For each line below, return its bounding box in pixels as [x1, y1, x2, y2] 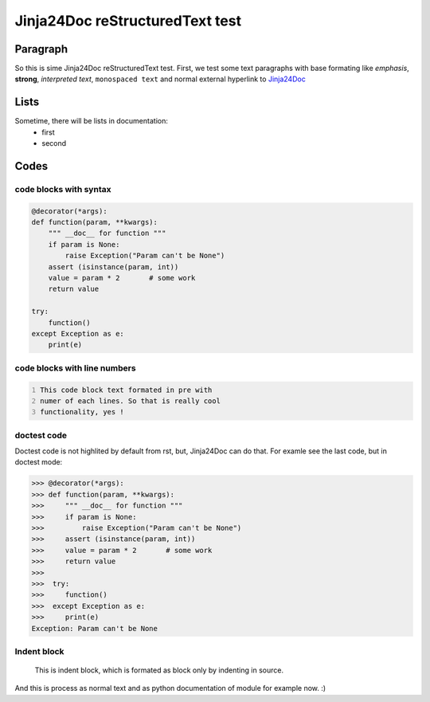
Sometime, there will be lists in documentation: [14, 116, 169, 126]
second [41, 139, 67, 148]
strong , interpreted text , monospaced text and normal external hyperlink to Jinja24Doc [14, 74, 306, 84]
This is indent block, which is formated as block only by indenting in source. [34, 665, 284, 675]
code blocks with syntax [14, 183, 111, 194]
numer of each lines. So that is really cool [40, 396, 221, 406]
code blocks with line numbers [14, 363, 136, 374]
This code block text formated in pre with [40, 385, 213, 394]
